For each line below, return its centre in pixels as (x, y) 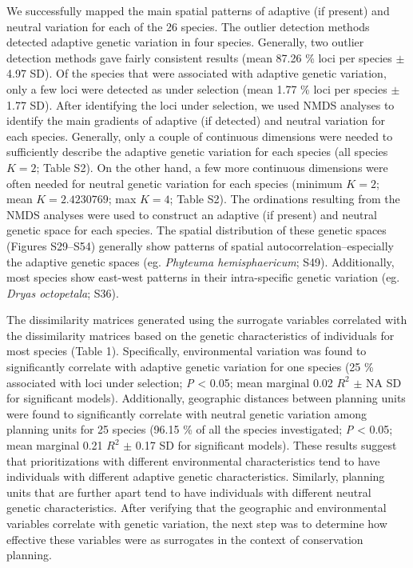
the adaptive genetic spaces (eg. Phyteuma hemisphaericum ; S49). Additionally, (201, 261)
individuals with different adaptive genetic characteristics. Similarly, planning (196, 476)
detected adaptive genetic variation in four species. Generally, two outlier (185, 42)
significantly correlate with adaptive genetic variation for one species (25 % (190, 367)
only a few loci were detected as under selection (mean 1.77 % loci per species (197, 88)
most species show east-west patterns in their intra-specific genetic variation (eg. (203, 277)
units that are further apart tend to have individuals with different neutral (189, 492)
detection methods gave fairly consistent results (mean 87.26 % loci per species (199, 57)
